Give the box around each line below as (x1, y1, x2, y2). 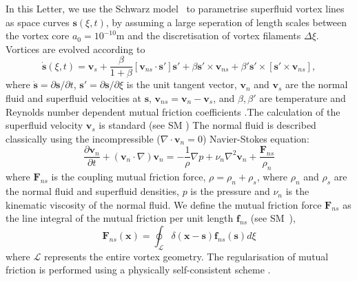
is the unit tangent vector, (126, 77, 237, 92)
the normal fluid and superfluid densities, (6, 184, 179, 198)
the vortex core (6, 28, 70, 43)
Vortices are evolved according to (6, 41, 145, 56)
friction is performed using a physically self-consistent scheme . (6, 262, 271, 277)
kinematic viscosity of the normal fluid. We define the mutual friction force (6, 197, 322, 211)
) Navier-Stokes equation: (202, 131, 309, 145)
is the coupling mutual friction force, (51, 169, 206, 184)
